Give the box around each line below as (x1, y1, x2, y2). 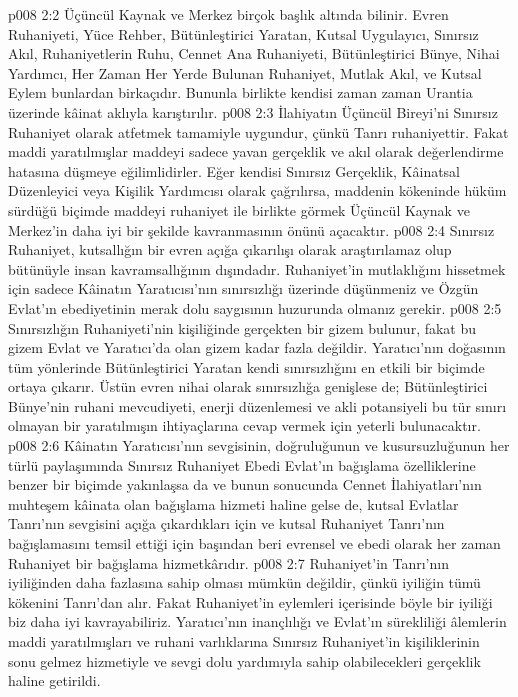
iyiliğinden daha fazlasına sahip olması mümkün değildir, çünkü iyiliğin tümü (8, 572, 481, 593)
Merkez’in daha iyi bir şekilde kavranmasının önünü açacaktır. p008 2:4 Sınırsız (8, 219, 495, 240)
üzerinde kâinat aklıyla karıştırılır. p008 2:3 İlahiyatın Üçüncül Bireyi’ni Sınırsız (8, 101, 498, 122)
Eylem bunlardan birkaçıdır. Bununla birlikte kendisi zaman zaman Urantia (8, 82, 473, 103)
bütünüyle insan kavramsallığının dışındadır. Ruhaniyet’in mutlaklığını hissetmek (8, 258, 506, 279)
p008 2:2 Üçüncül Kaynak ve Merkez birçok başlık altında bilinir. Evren (8, 4, 449, 24)
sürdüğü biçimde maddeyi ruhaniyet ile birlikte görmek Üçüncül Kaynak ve (8, 199, 470, 220)
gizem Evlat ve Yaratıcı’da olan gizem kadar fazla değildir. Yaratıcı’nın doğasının (8, 337, 506, 358)
